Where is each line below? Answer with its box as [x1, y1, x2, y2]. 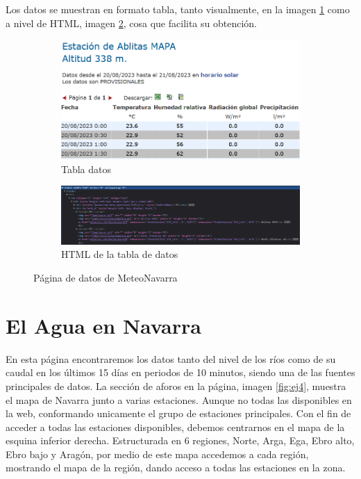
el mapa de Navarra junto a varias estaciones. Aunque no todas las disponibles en [6, 392, 352, 407]
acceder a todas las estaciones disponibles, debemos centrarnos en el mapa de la [6, 419, 345, 434]
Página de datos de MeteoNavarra [33, 270, 178, 284]
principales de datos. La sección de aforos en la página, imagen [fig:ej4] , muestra [6, 378, 346, 393]
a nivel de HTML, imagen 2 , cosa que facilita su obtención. [6, 15, 258, 30]
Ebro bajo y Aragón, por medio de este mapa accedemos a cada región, [6, 446, 309, 461]
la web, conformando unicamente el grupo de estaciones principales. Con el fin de [6, 406, 351, 421]
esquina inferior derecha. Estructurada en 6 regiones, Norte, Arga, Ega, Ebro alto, [6, 433, 355, 448]
